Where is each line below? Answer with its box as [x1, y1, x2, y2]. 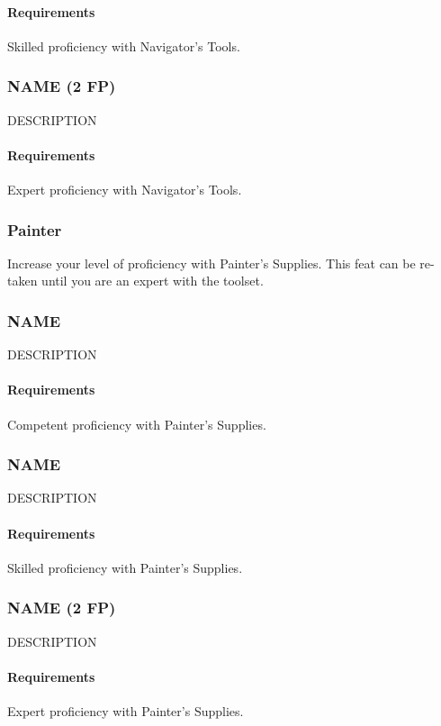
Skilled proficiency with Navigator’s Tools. [7, 36, 240, 55]
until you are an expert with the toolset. [41, 271, 264, 290]
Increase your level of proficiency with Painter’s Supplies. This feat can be [7, 253, 416, 272]
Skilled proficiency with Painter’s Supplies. [7, 558, 243, 576]
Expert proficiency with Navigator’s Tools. [7, 180, 242, 198]
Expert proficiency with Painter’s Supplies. [7, 702, 244, 721]
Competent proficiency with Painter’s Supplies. [7, 414, 266, 433]
